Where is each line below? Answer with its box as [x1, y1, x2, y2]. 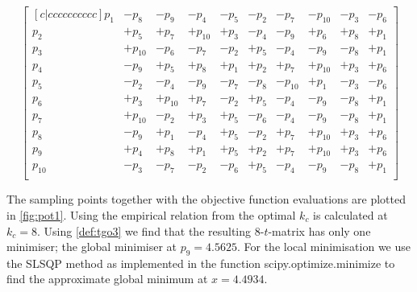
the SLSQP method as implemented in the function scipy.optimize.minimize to [6, 254, 395, 271]
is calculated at [313, 206, 388, 223]
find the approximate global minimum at [6, 270, 208, 287]
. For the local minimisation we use [236, 238, 411, 255]
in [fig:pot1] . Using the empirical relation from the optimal [6, 206, 296, 223]
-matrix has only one [268, 222, 371, 239]
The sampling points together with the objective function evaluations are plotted [6, 191, 406, 208]
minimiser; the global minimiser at [6, 238, 177, 255]
